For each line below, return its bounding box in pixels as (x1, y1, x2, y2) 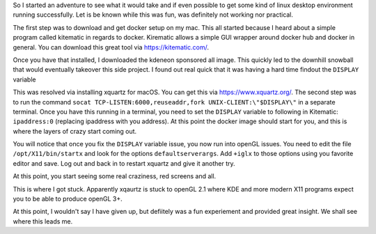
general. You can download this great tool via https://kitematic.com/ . (13, 42, 209, 52)
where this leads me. (13, 217, 73, 226)
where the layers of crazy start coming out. (13, 127, 137, 135)
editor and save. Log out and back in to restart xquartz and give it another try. (13, 159, 236, 167)
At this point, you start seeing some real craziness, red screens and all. (13, 172, 217, 180)
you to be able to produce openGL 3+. (13, 195, 123, 203)
